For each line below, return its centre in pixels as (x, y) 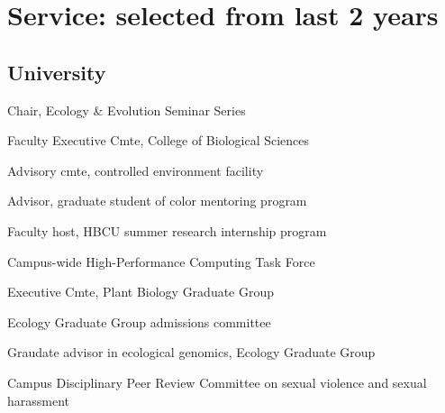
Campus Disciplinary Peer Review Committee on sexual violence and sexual (217, 382)
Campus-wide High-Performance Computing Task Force (161, 261)
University (57, 72)
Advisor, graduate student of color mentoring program (157, 201)
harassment (39, 400)
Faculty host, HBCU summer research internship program (167, 230)
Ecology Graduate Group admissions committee (139, 321)
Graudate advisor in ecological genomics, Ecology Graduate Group (191, 352)
